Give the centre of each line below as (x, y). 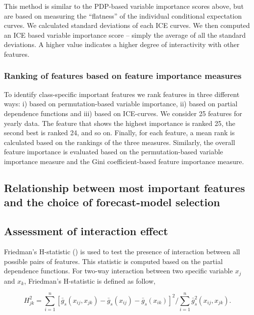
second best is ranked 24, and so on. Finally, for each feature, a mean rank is (119, 133)
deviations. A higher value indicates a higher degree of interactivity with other (122, 44)
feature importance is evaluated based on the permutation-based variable (114, 152)
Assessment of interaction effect (86, 231)
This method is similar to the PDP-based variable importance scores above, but (124, 6)
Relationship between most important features (125, 187)
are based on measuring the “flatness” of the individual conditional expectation (123, 15)
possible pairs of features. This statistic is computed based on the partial (114, 261)
